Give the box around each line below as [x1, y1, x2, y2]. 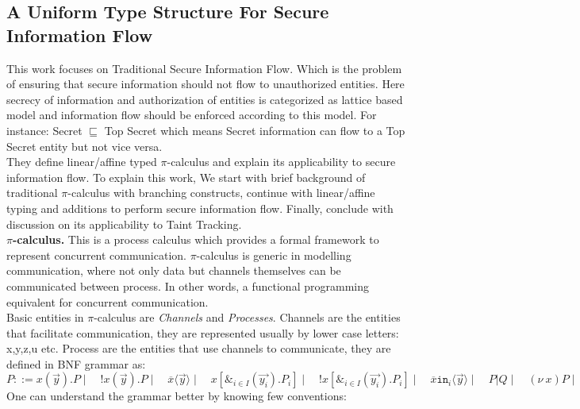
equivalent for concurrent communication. [6, 293, 209, 310]
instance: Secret [6, 122, 83, 138]
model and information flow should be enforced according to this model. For [6, 106, 377, 123]
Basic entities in [6, 309, 84, 326]
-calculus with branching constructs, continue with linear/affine [67, 184, 375, 201]
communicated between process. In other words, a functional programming [6, 277, 369, 294]
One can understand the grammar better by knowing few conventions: [6, 388, 347, 404]
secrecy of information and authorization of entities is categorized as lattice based [6, 91, 403, 107]
